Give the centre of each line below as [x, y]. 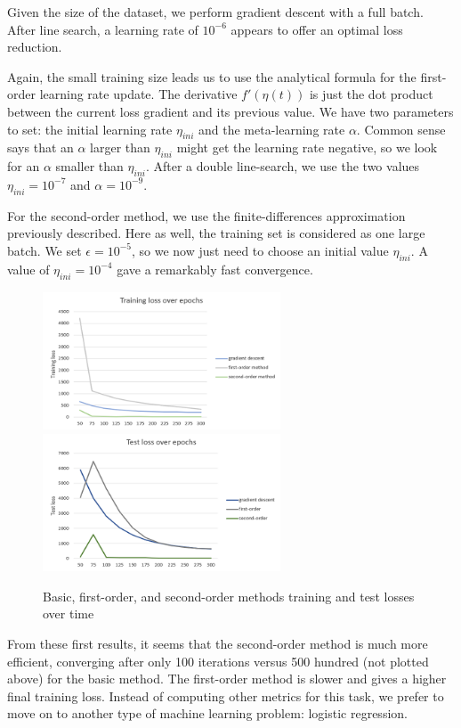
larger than [120, 147]
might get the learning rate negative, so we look [307, 147]
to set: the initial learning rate [90, 129]
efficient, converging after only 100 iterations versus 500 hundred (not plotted [218, 661]
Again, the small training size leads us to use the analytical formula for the [212, 76]
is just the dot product [371, 94]
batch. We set [44, 250]
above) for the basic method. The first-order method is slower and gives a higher [227, 679]
